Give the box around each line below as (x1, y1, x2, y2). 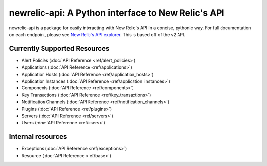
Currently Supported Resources (9, 44, 110, 53)
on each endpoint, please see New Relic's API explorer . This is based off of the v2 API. (9, 31, 185, 37)
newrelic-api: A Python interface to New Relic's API (9, 7, 224, 18)
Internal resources (9, 132, 67, 141)
